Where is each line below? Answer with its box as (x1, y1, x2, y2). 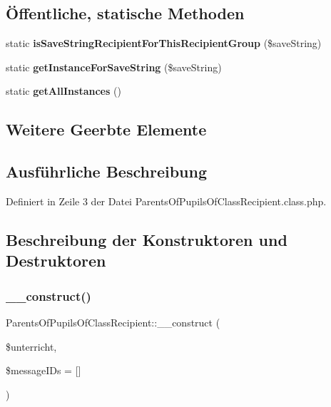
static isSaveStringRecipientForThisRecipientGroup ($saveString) (6, 36, 322, 51)
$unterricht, (6, 339, 57, 354)
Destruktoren (6, 249, 106, 272)
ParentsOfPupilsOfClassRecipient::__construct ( (6, 314, 220, 329)
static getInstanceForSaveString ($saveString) (6, 59, 222, 74)
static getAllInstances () (6, 83, 121, 98)
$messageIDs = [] (6, 363, 81, 378)
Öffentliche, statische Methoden (6, 2, 245, 24)
